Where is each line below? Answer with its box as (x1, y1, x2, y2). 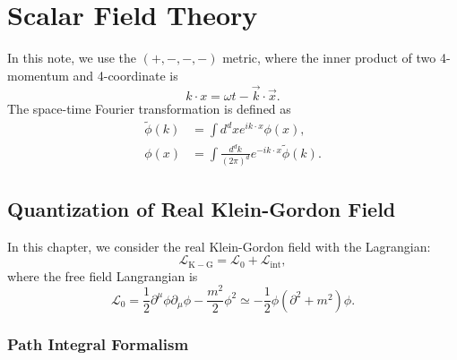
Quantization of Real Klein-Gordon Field (7, 194, 396, 222)
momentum (7, 65, 69, 84)
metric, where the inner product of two (222, 48, 436, 67)
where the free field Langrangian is (7, 266, 198, 285)
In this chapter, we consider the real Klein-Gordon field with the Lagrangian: (7, 236, 431, 255)
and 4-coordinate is (73, 65, 178, 84)
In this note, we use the (7, 48, 137, 67)
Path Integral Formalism (7, 332, 189, 355)
